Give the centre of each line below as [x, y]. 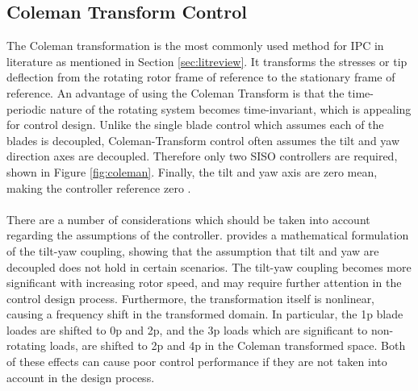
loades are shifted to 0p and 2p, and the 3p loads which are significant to [187, 329]
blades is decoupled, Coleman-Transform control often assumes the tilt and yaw [203, 140]
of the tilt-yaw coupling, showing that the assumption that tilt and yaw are [193, 250]
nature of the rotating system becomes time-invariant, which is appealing [230, 108]
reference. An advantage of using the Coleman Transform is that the [176, 92]
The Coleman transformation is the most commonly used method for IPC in [195, 46]
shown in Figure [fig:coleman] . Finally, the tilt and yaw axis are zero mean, [192, 171]
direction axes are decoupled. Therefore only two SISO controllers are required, [202, 156]
